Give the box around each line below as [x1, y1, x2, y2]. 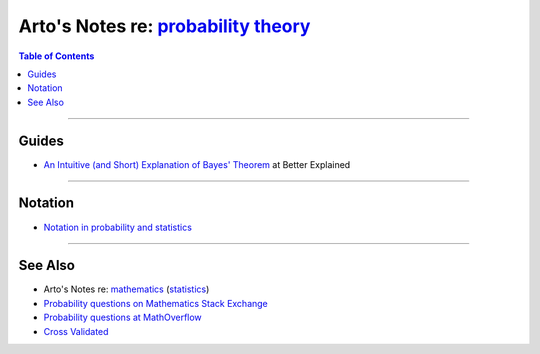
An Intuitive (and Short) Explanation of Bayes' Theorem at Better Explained [43, 158, 351, 170]
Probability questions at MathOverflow [43, 311, 202, 324]
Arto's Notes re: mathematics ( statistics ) [43, 283, 210, 295]
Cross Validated [43, 325, 109, 337]
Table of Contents [18, 50, 95, 62]
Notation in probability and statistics [43, 221, 192, 233]
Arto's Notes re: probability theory [18, 15, 311, 37]
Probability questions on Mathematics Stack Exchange [43, 297, 269, 309]
